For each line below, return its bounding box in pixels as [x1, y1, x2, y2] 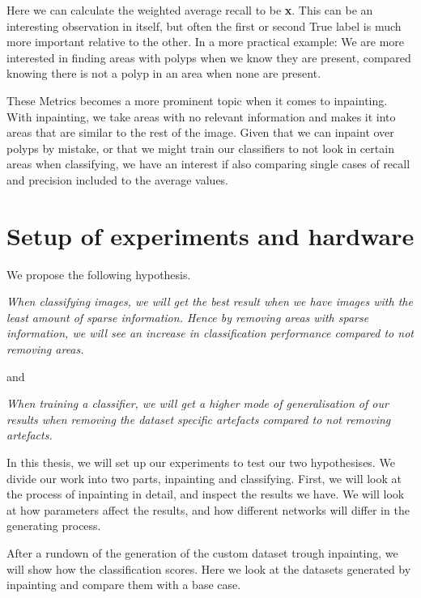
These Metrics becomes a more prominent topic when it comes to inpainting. [6, 91, 388, 108]
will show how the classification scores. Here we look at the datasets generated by [6, 560, 411, 577]
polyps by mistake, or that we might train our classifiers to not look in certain [6, 139, 394, 156]
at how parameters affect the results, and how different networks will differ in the [6, 501, 410, 518]
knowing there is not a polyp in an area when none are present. [6, 65, 321, 82]
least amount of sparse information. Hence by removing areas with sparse [6, 308, 369, 325]
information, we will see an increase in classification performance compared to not [6, 324, 414, 341]
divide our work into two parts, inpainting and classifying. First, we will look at [6, 469, 402, 486]
